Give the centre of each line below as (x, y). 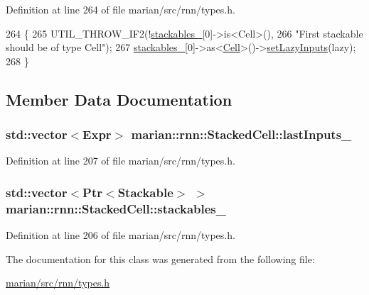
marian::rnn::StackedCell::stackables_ (116, 208)
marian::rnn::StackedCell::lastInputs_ (241, 134)
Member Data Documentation (119, 99)
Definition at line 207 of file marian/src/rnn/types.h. (121, 161)
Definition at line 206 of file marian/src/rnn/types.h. (121, 235)
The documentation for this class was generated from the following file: (160, 258)
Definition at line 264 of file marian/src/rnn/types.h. (121, 9)
